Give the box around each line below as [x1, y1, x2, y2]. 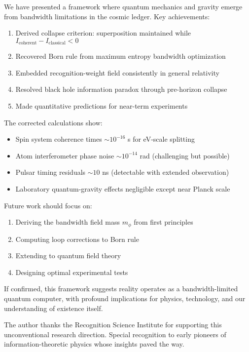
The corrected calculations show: [4, 117, 103, 127]
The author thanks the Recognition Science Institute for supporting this [4, 319, 222, 330]
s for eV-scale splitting [128, 134, 195, 144]
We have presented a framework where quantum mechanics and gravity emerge [4, 1, 243, 11]
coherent [18, 40, 37, 46]
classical [48, 40, 66, 46]
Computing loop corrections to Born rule [15, 234, 139, 244]
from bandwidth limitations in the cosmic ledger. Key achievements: [4, 11, 210, 21]
